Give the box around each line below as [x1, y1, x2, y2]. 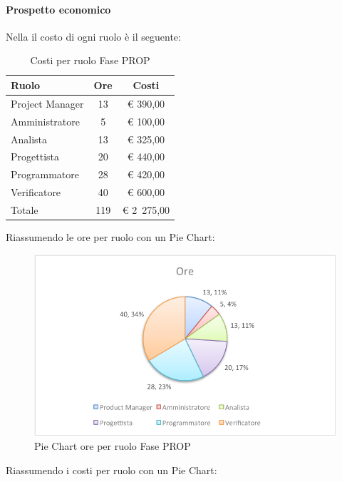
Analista [11, 131, 48, 146]
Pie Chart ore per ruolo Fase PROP [34, 439, 191, 453]
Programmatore [11, 167, 79, 182]
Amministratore [11, 113, 80, 128]
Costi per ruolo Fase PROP [30, 53, 150, 68]
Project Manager [11, 96, 84, 111]
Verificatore [11, 185, 61, 200]
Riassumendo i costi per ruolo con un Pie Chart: [6, 463, 217, 478]
